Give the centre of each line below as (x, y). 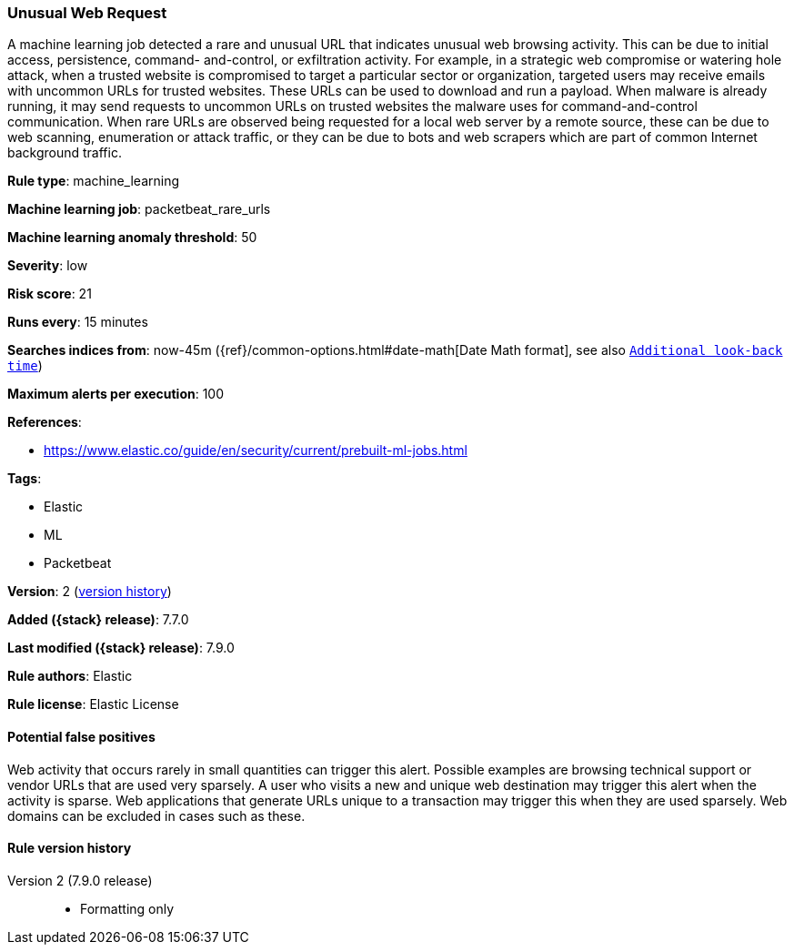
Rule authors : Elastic (70, 676)
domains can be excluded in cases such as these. (156, 815)
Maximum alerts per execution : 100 (116, 394)
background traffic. (65, 153)
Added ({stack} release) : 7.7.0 (98, 620)
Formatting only (127, 908)
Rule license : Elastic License (93, 704)
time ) (25, 366)
